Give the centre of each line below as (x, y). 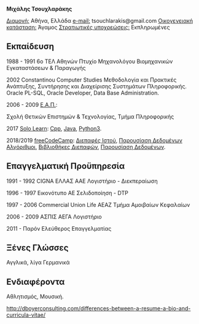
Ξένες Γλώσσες (37, 248)
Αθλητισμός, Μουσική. (35, 296)
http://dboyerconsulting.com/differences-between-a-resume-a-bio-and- (99, 309)
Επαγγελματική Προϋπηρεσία (66, 166)
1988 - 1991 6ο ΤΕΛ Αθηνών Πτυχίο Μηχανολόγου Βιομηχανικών (90, 61)
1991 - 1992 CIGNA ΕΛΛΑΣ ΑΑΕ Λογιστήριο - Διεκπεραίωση (82, 181)
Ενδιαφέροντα (36, 282)
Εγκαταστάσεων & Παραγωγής (46, 67)
